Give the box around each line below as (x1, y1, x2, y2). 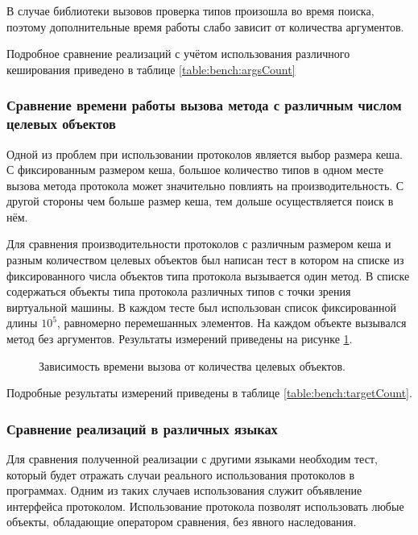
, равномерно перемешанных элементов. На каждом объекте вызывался (56, 314, 407, 331)
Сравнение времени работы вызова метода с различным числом (6, 95, 402, 115)
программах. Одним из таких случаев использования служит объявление (6, 482, 362, 499)
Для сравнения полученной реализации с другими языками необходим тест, (6, 450, 378, 467)
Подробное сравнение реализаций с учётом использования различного (6, 45, 350, 62)
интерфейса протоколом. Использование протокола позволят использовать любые (6, 497, 404, 514)
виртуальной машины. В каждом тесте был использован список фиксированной (6, 298, 396, 315)
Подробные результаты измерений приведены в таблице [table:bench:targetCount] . (6, 384, 412, 401)
